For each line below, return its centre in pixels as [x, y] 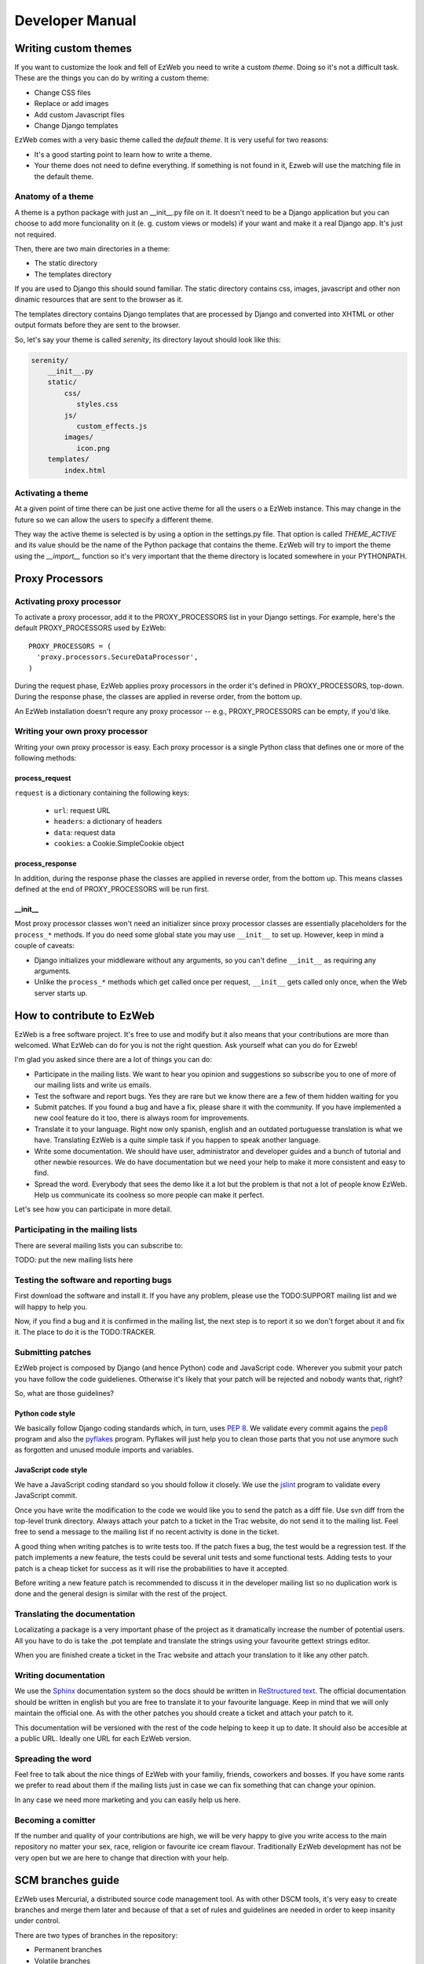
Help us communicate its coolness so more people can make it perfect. [149, 1195]
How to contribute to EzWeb [84, 1015]
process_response [46, 863]
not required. [35, 234]
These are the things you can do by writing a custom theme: [112, 78]
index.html [85, 470]
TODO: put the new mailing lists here [74, 1260]
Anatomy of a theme [54, 196]
